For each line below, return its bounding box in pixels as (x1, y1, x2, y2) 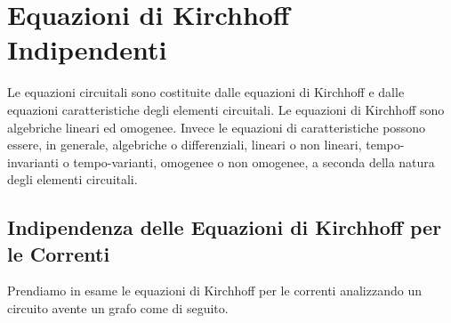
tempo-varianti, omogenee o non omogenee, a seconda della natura (73, 152, 435, 171)
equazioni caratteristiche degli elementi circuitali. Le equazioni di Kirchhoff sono (7, 100, 445, 118)
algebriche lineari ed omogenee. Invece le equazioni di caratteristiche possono (7, 117, 426, 136)
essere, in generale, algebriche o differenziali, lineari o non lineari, (7, 135, 362, 154)
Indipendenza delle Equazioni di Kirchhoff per (7, 214, 442, 241)
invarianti (7, 152, 60, 171)
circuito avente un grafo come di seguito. (7, 299, 229, 318)
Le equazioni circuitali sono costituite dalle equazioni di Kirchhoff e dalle (7, 83, 405, 101)
